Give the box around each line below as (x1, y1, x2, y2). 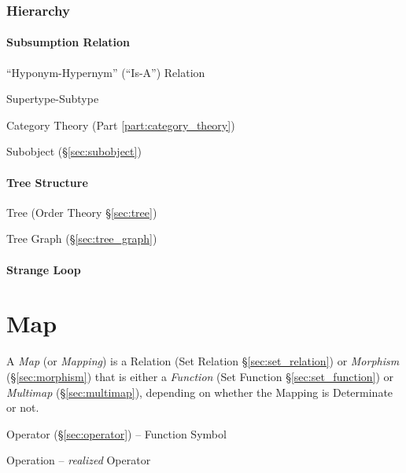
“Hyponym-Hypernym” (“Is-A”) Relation (6, 64, 205, 80)
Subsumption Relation (6, 34, 131, 50)
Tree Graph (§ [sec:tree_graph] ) (6, 230, 157, 247)
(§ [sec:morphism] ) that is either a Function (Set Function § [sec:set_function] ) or (6, 368, 394, 384)
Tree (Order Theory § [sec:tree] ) (6, 203, 157, 220)
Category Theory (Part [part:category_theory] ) (6, 116, 235, 133)
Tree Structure (6, 174, 88, 190)
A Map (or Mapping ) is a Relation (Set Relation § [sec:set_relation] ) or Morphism (6, 353, 400, 369)
